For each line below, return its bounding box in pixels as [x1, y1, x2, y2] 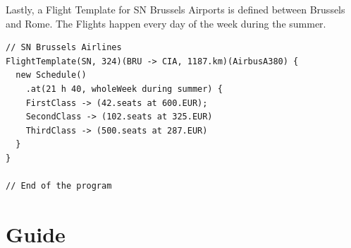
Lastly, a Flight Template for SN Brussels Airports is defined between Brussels [6, 2, 345, 16]
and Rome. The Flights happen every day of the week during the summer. [6, 16, 326, 30]
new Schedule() [16, 70, 87, 81]
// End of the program [6, 181, 112, 191]
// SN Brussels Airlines [6, 42, 122, 53]
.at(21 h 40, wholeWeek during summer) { [25, 83, 223, 94]
